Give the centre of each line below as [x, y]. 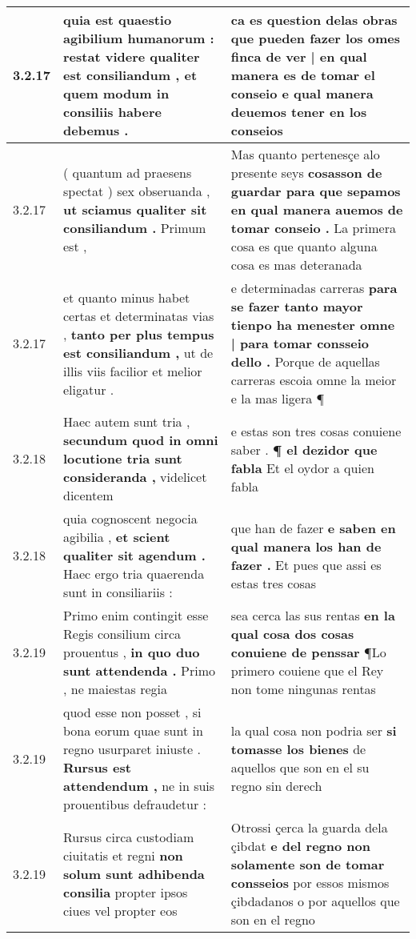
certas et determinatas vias [139, 315]
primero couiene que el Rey [307, 670]
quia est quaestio [118, 20]
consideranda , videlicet [135, 477]
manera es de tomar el [303, 75]
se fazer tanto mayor [297, 306]
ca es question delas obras [314, 20]
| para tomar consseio [300, 343]
